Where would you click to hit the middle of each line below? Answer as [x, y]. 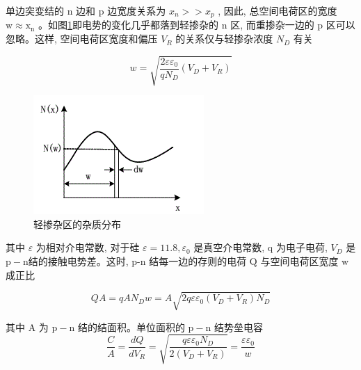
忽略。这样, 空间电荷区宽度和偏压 [82, 39]
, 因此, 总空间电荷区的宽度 [278, 10]
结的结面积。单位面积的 [131, 327]
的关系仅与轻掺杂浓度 [224, 39]
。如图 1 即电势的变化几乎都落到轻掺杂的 [128, 25]
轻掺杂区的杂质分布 [77, 224]
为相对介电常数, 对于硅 [88, 247]
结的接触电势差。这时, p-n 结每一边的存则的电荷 [137, 260]
